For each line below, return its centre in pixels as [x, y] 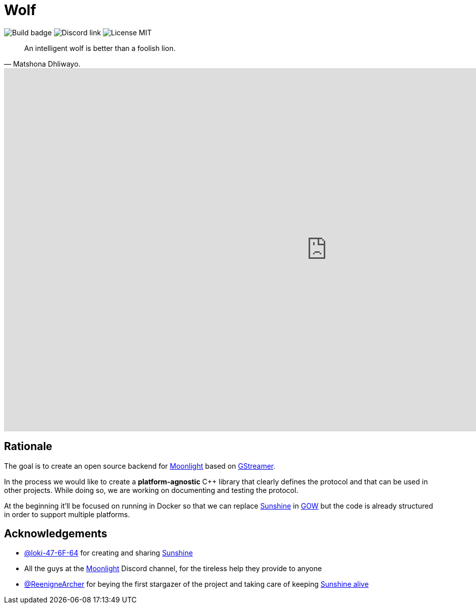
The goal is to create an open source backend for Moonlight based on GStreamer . [140, 466]
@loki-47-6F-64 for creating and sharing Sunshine [109, 553]
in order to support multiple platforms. [67, 514]
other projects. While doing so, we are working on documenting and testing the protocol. [151, 490]
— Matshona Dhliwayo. [42, 64]
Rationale [28, 447]
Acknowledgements [56, 534]
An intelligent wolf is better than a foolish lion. [100, 48]
